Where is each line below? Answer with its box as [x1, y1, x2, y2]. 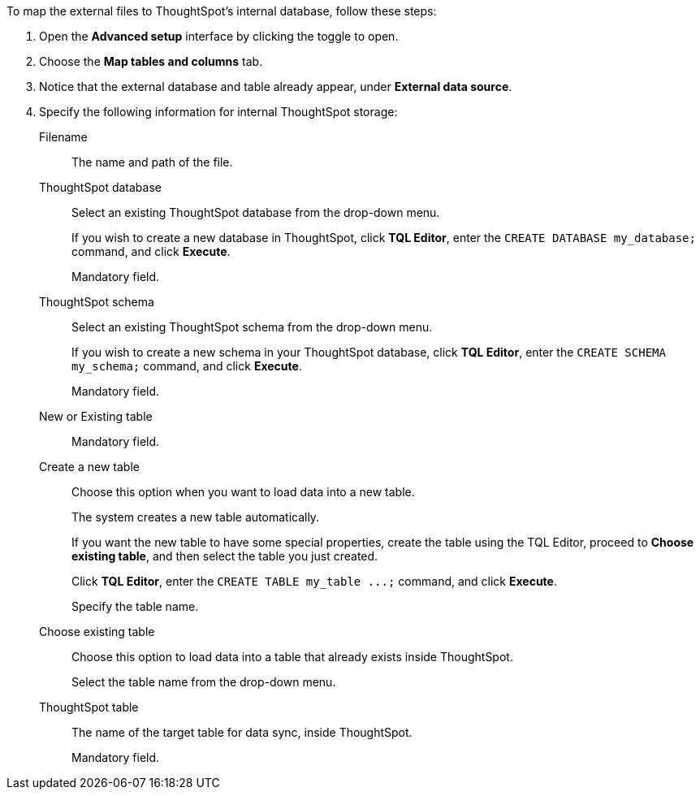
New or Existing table [39, 409, 153, 423]
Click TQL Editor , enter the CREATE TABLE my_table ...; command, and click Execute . [71, 574, 557, 588]
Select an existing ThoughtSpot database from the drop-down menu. [71, 205, 440, 219]
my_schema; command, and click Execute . [71, 359, 302, 373]
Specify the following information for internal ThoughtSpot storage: [39, 105, 398, 119]
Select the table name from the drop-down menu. [71, 675, 336, 689]
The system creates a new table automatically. [71, 510, 320, 524]
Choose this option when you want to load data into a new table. [71, 485, 415, 499]
